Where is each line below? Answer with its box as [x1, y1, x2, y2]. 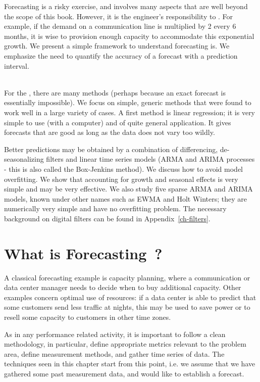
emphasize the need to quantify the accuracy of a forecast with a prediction [4, 50, 238, 61]
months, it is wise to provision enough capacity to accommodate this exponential [4, 30, 254, 41]
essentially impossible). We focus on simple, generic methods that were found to [4, 97, 251, 108]
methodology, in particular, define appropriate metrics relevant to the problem [4, 339, 246, 349]
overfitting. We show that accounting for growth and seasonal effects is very [4, 173, 238, 184]
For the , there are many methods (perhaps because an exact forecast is [4, 87, 226, 98]
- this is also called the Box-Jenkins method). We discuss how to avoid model [4, 163, 243, 174]
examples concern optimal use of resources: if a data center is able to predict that [4, 292, 256, 302]
